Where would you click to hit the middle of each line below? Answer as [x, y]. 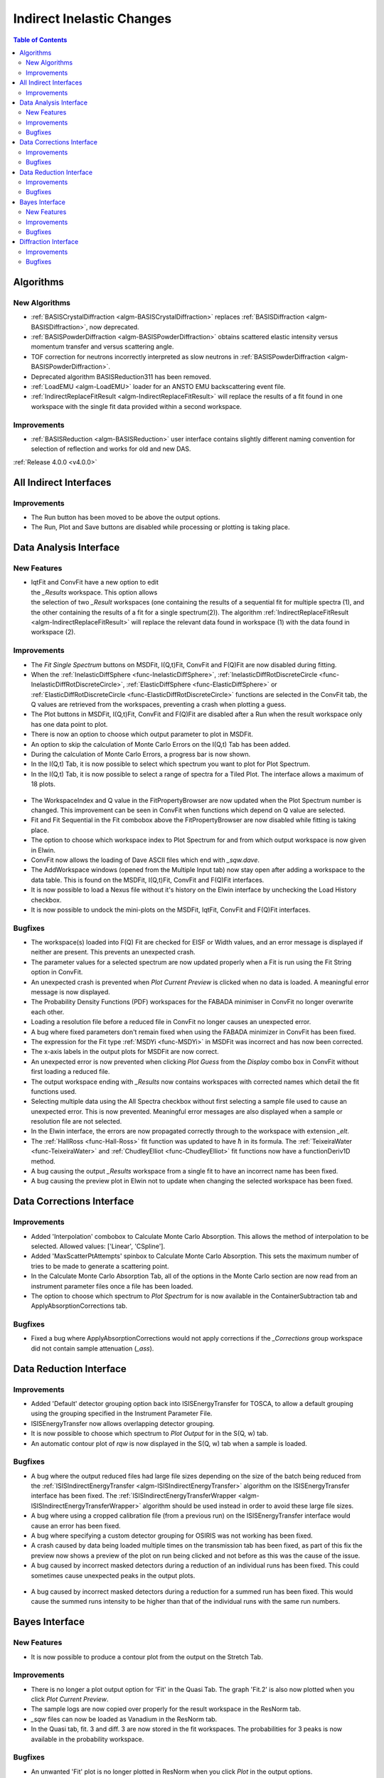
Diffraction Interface [49, 242]
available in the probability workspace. [87, 1739]
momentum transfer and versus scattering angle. [102, 347]
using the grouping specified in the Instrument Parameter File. [122, 1414]
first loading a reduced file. [70, 1072]
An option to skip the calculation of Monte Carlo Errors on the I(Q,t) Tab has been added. [161, 744]
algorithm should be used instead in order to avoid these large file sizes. [248, 1506]
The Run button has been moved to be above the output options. [126, 517]
